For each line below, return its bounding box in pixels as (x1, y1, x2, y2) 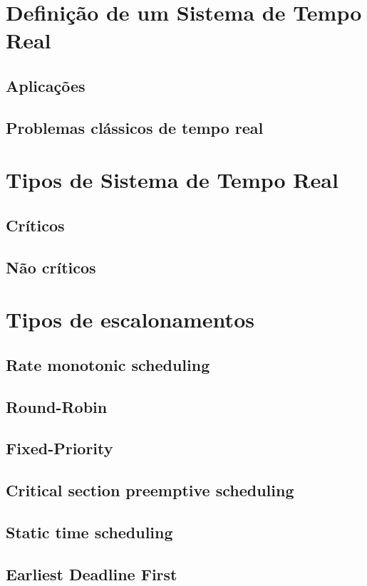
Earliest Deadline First (6, 563, 177, 585)
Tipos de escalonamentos (6, 305, 254, 334)
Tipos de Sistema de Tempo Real (6, 165, 338, 194)
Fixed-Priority (6, 437, 113, 459)
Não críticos (6, 256, 96, 278)
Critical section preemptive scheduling (6, 479, 294, 501)
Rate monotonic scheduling (6, 353, 210, 375)
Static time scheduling (6, 520, 173, 543)
